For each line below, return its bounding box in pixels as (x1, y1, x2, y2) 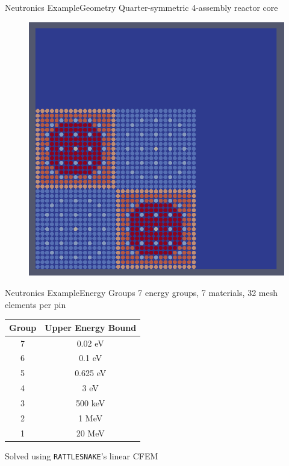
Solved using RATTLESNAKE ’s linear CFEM (5, 449, 158, 462)
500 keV (76, 396, 105, 409)
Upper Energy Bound (45, 321, 137, 333)
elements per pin (5, 298, 66, 310)
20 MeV (76, 426, 105, 439)
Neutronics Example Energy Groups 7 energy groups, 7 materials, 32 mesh (5, 286, 278, 299)
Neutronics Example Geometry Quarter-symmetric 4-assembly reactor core (5, 1, 278, 13)
